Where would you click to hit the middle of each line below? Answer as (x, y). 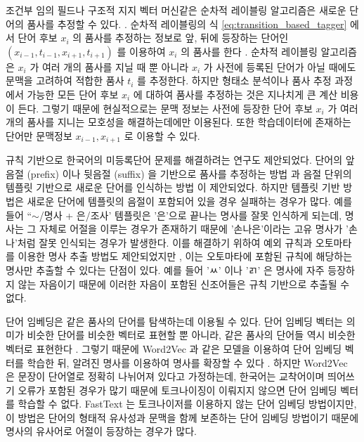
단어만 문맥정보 (39, 135)
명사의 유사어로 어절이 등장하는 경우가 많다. (101, 431)
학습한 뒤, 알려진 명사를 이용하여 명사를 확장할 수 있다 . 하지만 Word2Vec (187, 362)
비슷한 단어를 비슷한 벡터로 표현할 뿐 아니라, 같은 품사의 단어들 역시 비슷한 (191, 335)
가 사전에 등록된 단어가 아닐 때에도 (280, 66)
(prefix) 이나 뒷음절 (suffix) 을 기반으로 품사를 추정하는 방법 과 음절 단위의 (189, 173)
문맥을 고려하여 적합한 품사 (65, 80)
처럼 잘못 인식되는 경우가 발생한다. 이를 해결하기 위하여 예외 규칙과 (165, 242)
